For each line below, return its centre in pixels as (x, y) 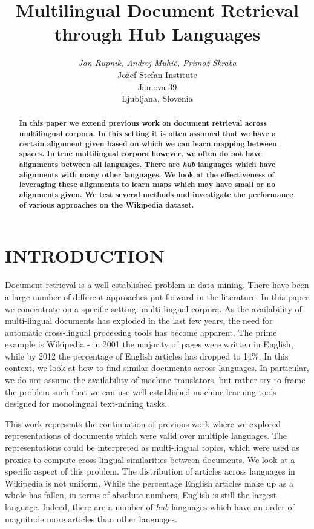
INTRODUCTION (85, 256)
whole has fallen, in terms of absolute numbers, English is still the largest (141, 495)
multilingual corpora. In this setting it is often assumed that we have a (147, 134)
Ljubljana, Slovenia (157, 98)
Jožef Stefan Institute (157, 74)
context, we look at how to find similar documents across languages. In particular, (157, 368)
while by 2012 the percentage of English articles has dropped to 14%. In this (147, 356)
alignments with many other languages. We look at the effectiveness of (147, 174)
